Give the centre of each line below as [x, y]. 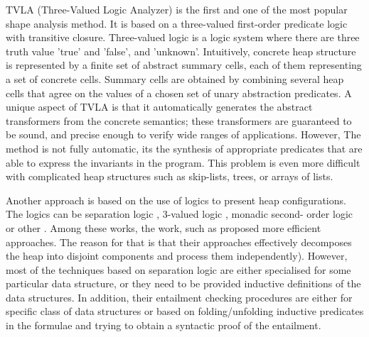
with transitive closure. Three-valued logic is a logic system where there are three [183, 37]
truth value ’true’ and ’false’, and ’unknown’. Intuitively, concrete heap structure [181, 51]
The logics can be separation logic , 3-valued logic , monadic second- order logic [179, 214]
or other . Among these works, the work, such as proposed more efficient [164, 227]
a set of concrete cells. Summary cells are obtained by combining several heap [175, 78]
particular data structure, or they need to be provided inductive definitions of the [183, 283]
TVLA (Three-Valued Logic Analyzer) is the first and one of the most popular [177, 9]
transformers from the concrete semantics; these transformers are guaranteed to [179, 120]
